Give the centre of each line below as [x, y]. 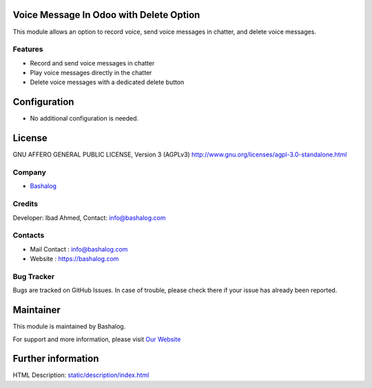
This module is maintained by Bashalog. [69, 327]
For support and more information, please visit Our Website [97, 339]
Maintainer [37, 310]
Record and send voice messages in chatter [92, 63]
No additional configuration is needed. [84, 119]
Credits [25, 204]
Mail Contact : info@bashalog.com [79, 249]
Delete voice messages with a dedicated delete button [107, 82]
